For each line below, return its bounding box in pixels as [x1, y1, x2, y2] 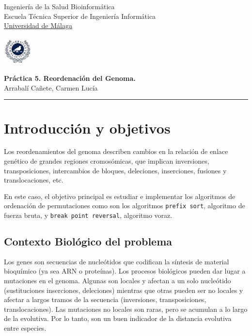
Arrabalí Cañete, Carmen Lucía [4, 82, 98, 92]
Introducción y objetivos [4, 118, 171, 138]
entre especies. [4, 323, 47, 333]
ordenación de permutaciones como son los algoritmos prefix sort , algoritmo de [4, 200, 245, 211]
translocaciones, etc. [4, 175, 63, 185]
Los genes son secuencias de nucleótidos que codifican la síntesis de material [4, 256, 229, 266]
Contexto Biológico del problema [4, 234, 173, 249]
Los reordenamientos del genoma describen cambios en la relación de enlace [4, 146, 228, 156]
